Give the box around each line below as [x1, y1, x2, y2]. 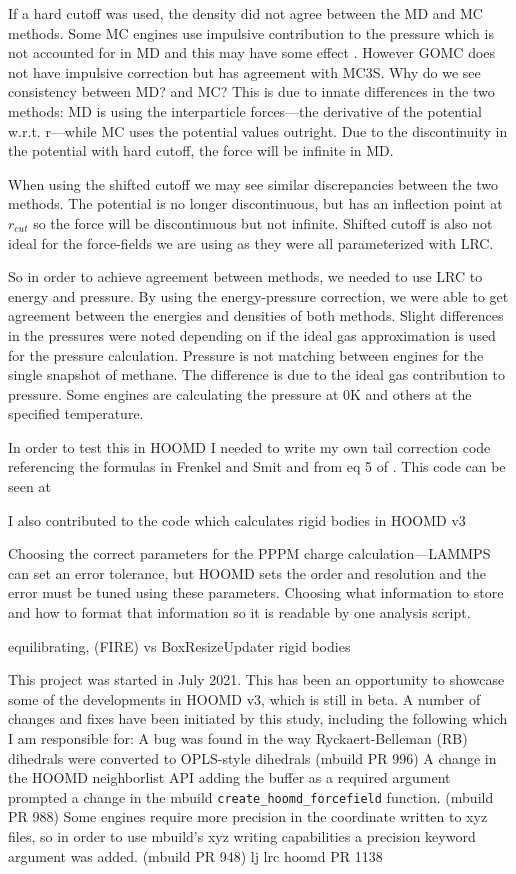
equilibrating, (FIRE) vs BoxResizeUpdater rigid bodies [8, 635, 351, 656]
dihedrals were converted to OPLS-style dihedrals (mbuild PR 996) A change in [8, 747, 497, 768]
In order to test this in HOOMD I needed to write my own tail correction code [8, 436, 491, 457]
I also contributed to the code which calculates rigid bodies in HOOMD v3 [8, 509, 466, 530]
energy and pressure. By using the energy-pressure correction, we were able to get [8, 285, 509, 306]
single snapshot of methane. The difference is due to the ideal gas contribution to [8, 364, 506, 385]
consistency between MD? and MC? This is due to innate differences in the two [8, 81, 495, 102]
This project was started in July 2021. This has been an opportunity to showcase [8, 669, 505, 690]
